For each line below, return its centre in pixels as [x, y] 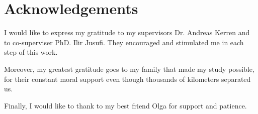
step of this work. [31, 52]
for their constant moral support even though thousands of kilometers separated [127, 79]
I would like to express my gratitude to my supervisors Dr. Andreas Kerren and [127, 32]
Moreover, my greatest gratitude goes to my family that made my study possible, [129, 69]
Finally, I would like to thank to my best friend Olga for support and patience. [125, 105]
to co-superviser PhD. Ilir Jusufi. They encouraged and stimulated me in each [124, 42]
